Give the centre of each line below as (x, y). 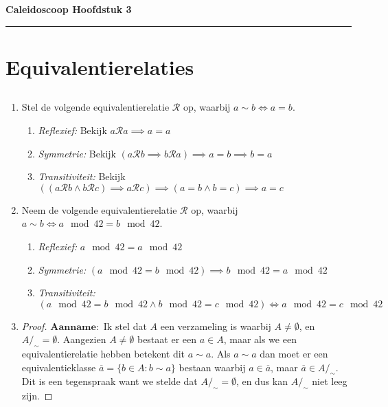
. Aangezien (82, 339)
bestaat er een (167, 339)
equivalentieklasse (59, 367)
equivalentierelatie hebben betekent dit (103, 354)
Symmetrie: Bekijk (77, 153)
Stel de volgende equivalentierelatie (95, 107)
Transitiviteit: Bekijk (82, 176)
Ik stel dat (125, 326)
